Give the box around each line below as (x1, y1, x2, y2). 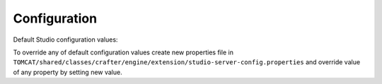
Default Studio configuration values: (13, 35, 118, 44)
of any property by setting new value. (13, 68, 123, 76)
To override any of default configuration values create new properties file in (13, 48, 233, 56)
